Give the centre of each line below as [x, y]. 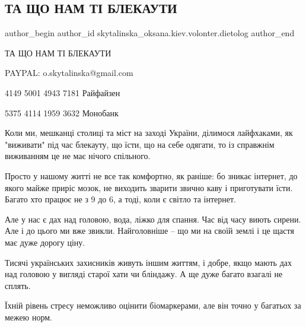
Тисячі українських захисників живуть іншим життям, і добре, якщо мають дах [149, 262]
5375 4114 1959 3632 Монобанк [62, 112]
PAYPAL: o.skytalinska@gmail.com [69, 73]
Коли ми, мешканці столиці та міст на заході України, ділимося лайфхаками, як [149, 133]
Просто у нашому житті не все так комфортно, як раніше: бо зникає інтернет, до [151, 175]
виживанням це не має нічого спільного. [78, 156]
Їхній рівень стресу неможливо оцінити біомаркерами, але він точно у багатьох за [153, 305]
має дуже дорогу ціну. [45, 242]
